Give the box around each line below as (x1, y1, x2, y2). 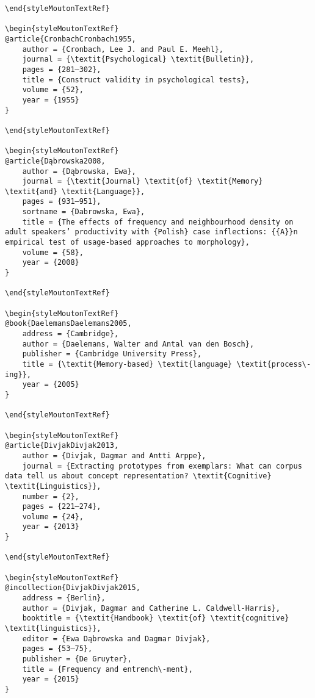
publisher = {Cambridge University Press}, (22, 350, 202, 359)
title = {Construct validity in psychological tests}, (22, 75, 250, 84)
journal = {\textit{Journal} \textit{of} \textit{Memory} (22, 177, 263, 186)
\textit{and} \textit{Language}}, (5, 187, 145, 196)
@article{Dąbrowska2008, (5, 156, 106, 165)
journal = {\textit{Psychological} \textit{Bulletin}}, (22, 55, 255, 64)
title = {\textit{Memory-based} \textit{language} (22, 359, 233, 369)
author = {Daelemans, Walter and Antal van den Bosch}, (22, 339, 255, 348)
